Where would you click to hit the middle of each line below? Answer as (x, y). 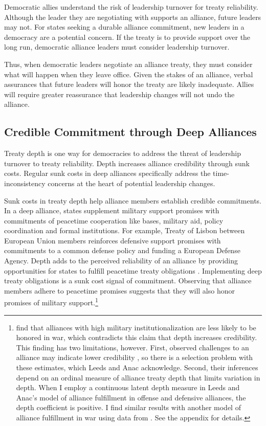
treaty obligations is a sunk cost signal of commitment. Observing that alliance (128, 281)
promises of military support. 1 (51, 302)
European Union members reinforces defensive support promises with (113, 240)
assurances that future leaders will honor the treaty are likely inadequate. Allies (129, 84)
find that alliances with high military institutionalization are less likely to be (136, 327)
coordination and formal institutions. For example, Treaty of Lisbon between (125, 230)
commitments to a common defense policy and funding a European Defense (122, 250)
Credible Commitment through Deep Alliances (130, 132)
